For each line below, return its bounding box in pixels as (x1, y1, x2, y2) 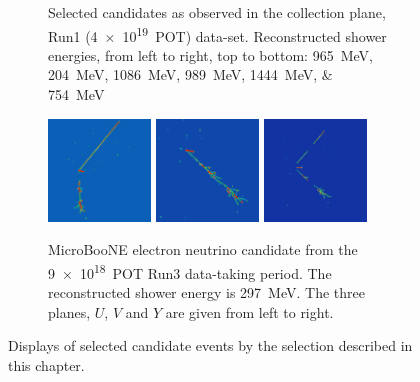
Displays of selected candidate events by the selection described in (8, 335, 413, 356)
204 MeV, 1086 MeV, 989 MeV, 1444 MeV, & (48, 64, 333, 85)
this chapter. (8, 355, 85, 376)
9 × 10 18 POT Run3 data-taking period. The (48, 260, 332, 283)
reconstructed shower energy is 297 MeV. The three (48, 282, 365, 303)
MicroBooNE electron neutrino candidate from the (48, 239, 358, 260)
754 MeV (48, 84, 105, 105)
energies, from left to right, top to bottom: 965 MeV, (48, 44, 373, 65)
